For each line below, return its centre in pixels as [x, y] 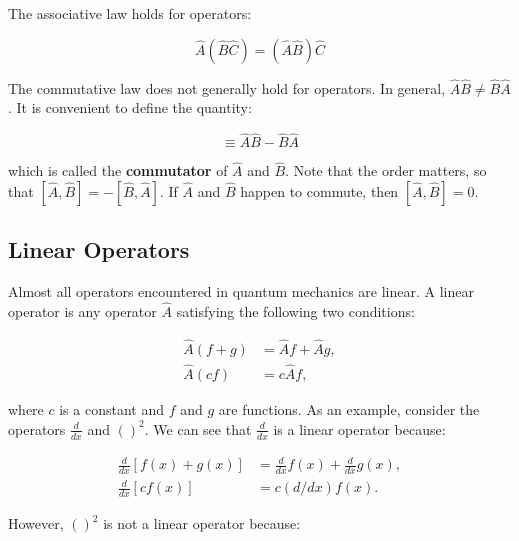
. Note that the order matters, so [386, 170]
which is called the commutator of [118, 170]
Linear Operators [99, 249]
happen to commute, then [319, 191]
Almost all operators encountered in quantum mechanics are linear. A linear [241, 291]
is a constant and [111, 409]
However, [36, 523]
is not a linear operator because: [202, 523]
